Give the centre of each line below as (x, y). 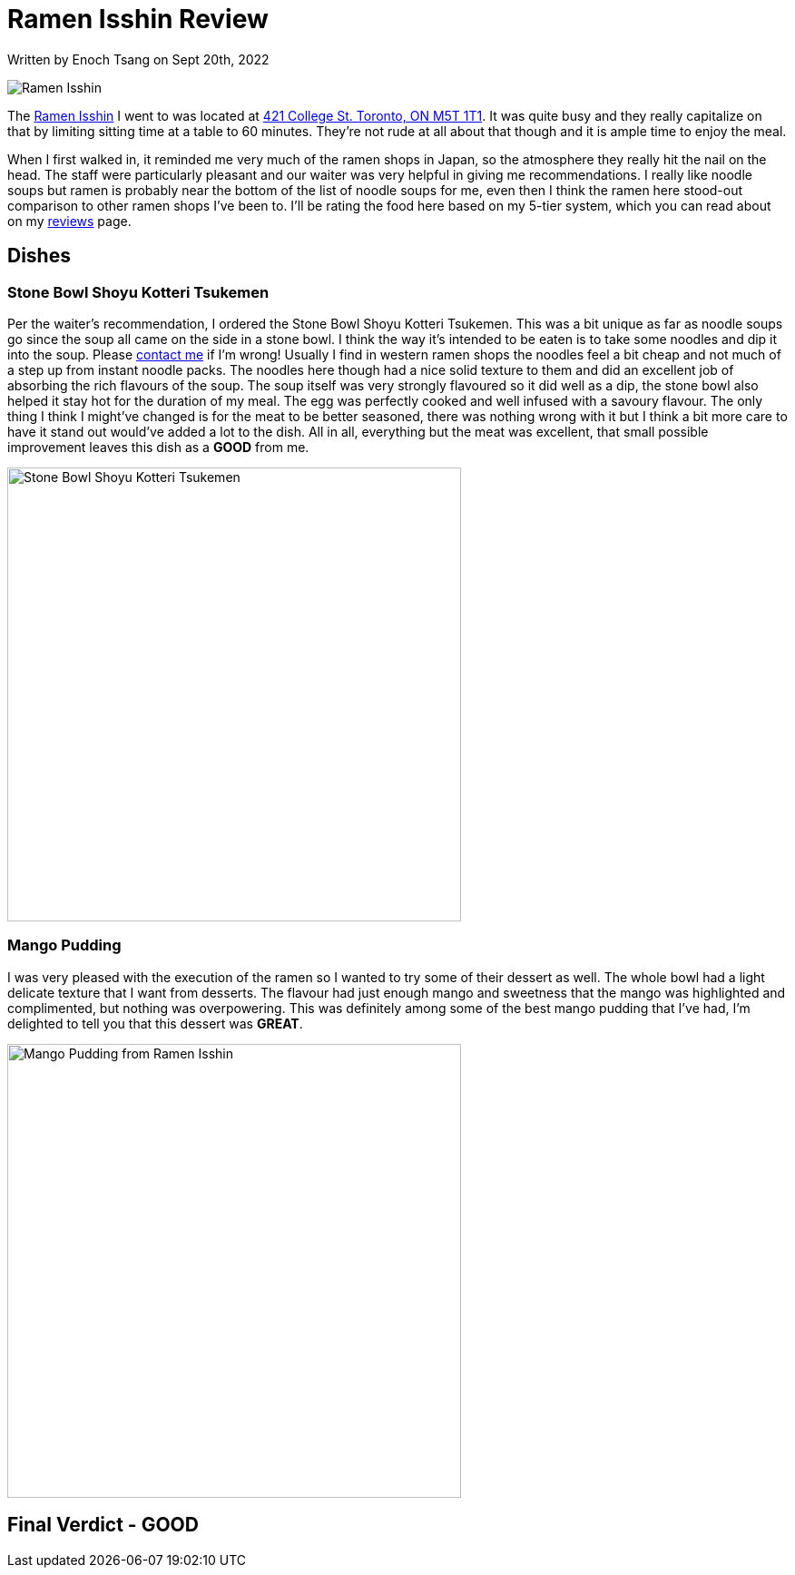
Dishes (39, 256)
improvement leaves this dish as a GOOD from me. (158, 447)
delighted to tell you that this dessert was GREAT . (155, 1023)
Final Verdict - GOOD (103, 1525)
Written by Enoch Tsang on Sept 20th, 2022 (138, 59)
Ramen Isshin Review (138, 19)
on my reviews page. (69, 221)
